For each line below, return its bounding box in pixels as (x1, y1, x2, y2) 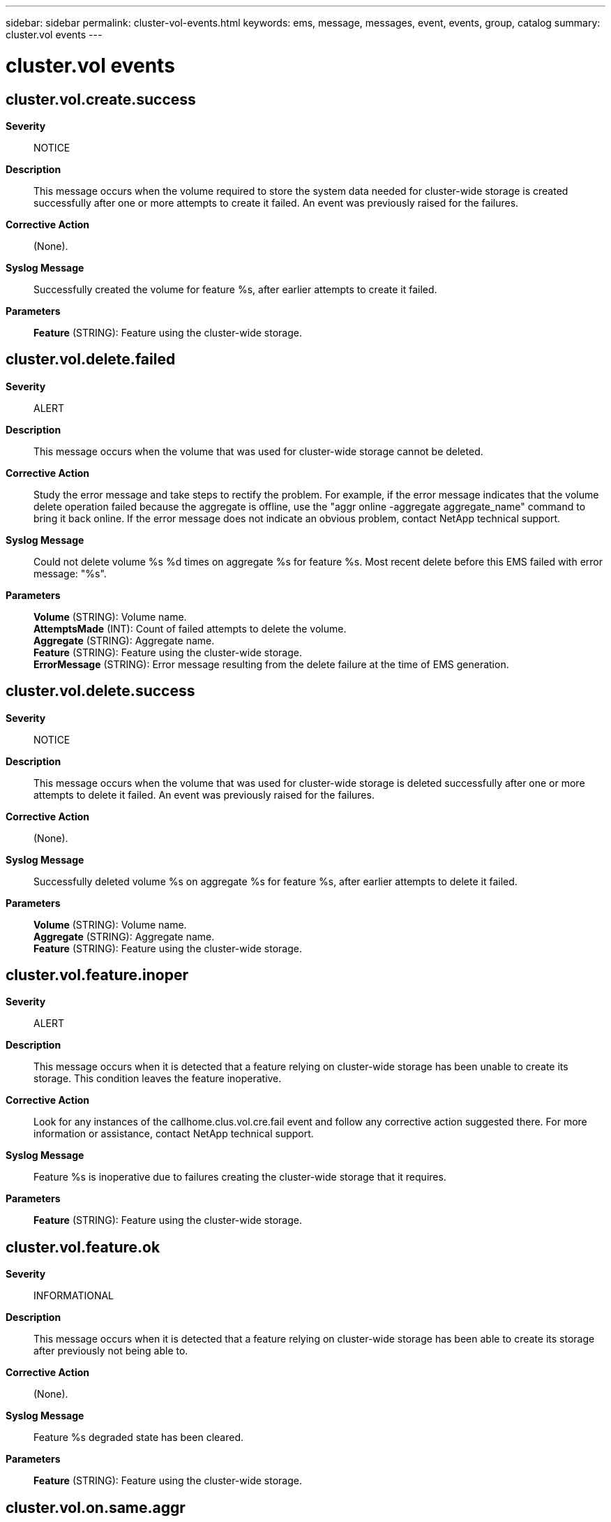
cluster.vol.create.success (6, 90, 196, 108)
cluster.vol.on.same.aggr (6, 1498, 186, 1516)
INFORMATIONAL (33, 1290, 114, 1302)
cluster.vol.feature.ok (6, 1238, 160, 1256)
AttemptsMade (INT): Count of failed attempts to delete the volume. (33, 622, 347, 635)
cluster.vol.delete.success (6, 682, 195, 700)
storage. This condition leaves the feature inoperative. (33, 1072, 282, 1085)
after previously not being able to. (33, 1345, 188, 1357)
